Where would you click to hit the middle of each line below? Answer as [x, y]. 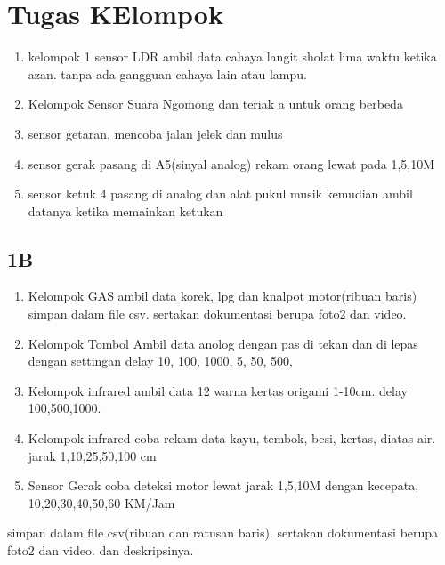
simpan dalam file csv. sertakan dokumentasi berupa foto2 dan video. [217, 314]
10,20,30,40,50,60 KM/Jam [101, 502]
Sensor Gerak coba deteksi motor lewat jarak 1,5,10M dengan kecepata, [223, 485]
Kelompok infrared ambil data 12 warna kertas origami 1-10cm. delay [218, 390]
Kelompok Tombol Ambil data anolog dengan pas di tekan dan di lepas [223, 343]
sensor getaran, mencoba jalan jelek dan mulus [155, 133]
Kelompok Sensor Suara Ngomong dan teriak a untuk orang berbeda [215, 104]
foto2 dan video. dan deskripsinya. [101, 550]
